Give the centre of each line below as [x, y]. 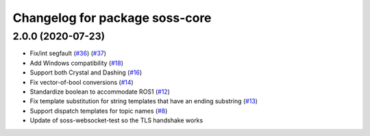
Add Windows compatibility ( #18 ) [76, 63]
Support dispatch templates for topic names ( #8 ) [99, 111]
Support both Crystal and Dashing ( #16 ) [86, 72]
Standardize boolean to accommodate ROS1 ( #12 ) [100, 92]
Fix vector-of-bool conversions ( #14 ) [82, 82]
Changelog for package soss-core [112, 18]
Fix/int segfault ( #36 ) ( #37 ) [68, 53]
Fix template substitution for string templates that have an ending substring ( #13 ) [144, 101]
